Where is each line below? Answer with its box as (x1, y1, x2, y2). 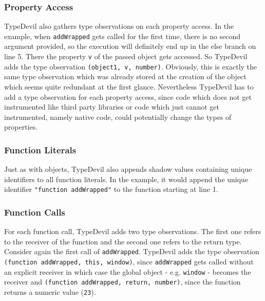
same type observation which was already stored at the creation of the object (4, 71, 247, 82)
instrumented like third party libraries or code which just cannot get (4, 101, 219, 112)
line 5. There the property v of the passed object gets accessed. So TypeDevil (4, 51, 248, 62)
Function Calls (4, 205, 65, 218)
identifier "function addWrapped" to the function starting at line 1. (4, 184, 218, 194)
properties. (4, 121, 38, 132)
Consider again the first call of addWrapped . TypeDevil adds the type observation (4, 246, 259, 257)
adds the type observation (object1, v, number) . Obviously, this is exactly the (4, 61, 257, 72)
